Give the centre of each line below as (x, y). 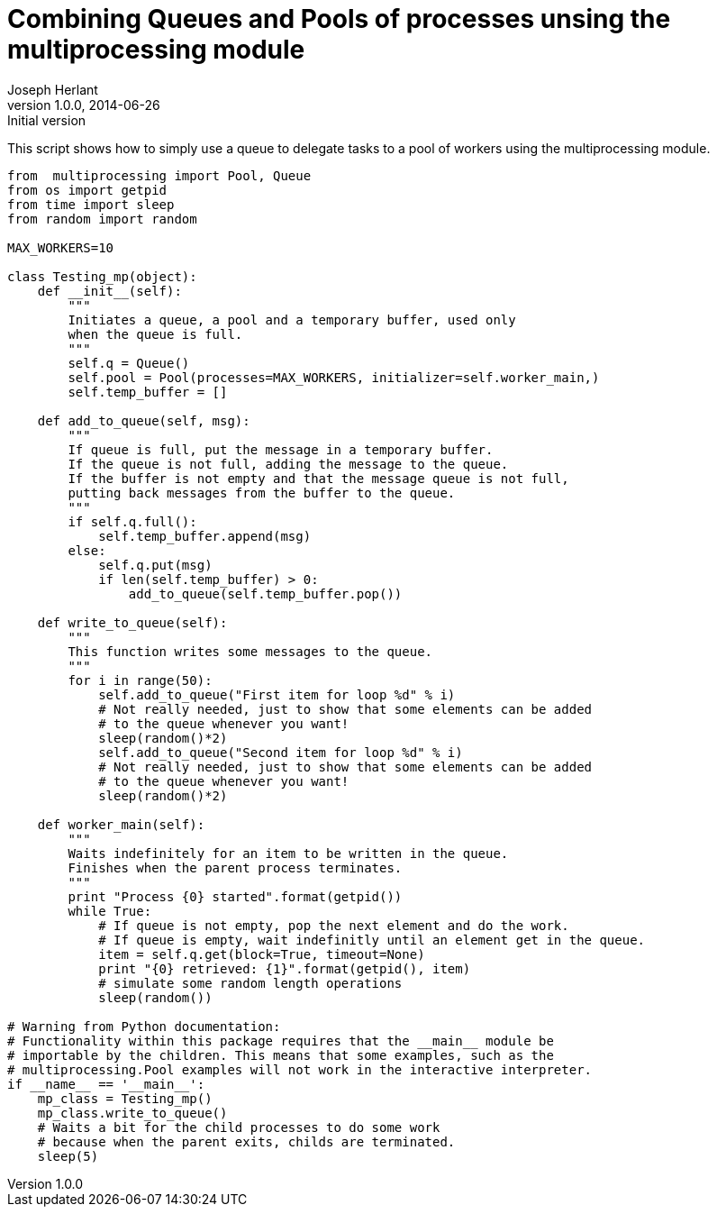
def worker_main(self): (121, 824)
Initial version (47, 120)
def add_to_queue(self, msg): (144, 420)
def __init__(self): (109, 291)
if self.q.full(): (132, 521)
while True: (110, 911)
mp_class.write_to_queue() (132, 1113)
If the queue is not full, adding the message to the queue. (288, 464)
